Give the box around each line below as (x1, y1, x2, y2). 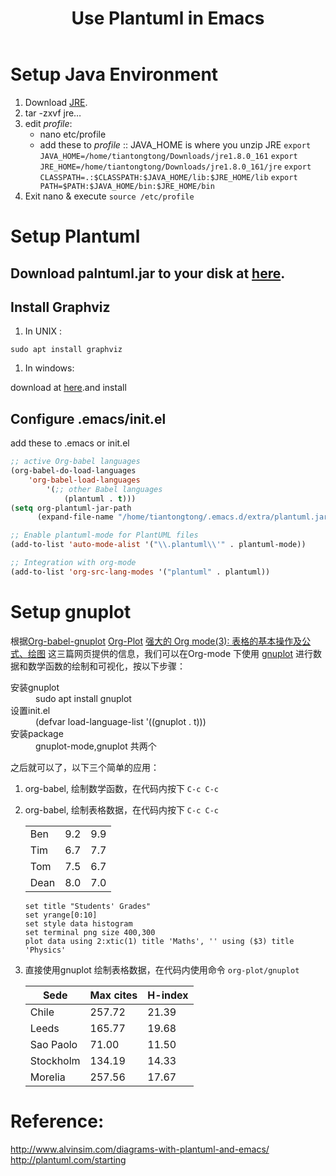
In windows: (24, 362, 75, 374)
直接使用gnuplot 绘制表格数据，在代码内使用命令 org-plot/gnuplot (24, 963, 300, 976)
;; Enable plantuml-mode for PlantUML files (10, 530, 199, 541)
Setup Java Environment (10, 63, 219, 86)
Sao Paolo (29, 1037, 78, 1051)
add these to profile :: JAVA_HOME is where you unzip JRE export (39, 138, 312, 151)
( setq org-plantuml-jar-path (10, 503, 132, 513)
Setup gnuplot (10, 600, 132, 623)
